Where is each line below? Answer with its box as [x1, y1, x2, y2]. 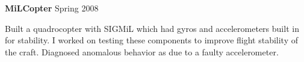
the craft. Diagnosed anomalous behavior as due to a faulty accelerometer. [5, 45, 279, 58]
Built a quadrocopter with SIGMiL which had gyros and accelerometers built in [5, 22, 299, 34]
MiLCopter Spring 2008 [5, 2, 99, 14]
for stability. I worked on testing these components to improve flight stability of [5, 34, 299, 46]
